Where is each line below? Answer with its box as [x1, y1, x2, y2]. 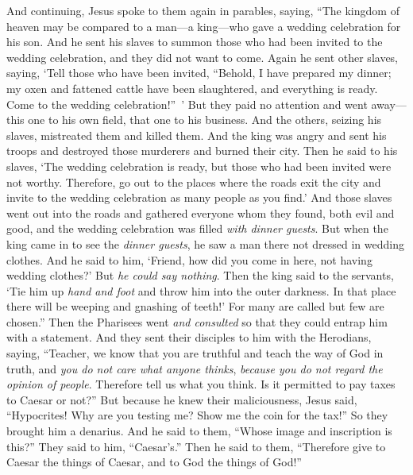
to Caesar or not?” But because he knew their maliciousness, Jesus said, [6, 391, 357, 407]
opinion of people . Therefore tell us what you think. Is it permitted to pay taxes [6, 376, 396, 392]
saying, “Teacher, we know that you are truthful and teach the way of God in [6, 345, 384, 361]
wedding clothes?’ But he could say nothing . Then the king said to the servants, [6, 267, 394, 284]
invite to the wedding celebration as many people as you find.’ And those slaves [6, 189, 392, 206]
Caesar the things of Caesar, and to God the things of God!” [6, 454, 302, 470]
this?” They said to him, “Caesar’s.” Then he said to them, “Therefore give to [6, 438, 386, 454]
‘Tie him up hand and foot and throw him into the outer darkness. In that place [6, 282, 396, 299]
